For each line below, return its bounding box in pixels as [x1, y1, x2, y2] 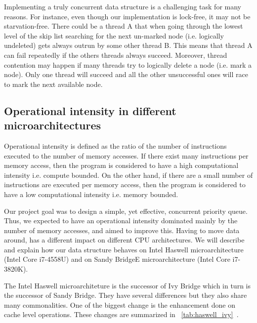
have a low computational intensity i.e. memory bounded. [4, 189, 178, 199]
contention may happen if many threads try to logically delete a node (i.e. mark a [4, 59, 252, 70]
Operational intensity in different [4, 103, 176, 118]
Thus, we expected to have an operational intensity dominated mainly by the [4, 215, 238, 226]
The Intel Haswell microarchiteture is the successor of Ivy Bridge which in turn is [4, 280, 251, 290]
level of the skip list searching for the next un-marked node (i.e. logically [4, 30, 224, 40]
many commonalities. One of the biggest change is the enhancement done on [4, 299, 236, 310]
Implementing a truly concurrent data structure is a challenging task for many [4, 1, 241, 11]
